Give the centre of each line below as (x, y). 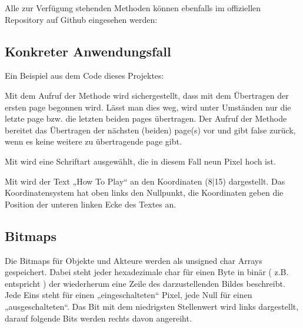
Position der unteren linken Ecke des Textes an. (91, 204)
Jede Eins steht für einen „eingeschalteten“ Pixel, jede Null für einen (129, 295)
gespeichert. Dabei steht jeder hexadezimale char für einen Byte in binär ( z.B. (147, 272)
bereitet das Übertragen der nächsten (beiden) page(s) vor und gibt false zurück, (150, 130)
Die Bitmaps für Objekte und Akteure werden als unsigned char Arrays (134, 260)
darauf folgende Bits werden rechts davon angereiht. (98, 318)
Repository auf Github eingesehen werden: (81, 19)
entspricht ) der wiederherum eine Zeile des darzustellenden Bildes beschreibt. (145, 283)
